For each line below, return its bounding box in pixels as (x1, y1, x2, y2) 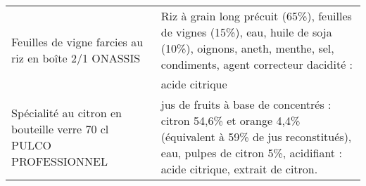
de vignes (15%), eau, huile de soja (160, 24, 332, 40)
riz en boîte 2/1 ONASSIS (11, 50, 141, 66)
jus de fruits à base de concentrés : (160, 96, 332, 112)
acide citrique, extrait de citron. (160, 161, 318, 177)
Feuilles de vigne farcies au (11, 34, 144, 50)
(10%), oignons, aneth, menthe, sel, (160, 40, 334, 56)
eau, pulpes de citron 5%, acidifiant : (160, 145, 342, 161)
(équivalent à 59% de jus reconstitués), (160, 128, 352, 145)
